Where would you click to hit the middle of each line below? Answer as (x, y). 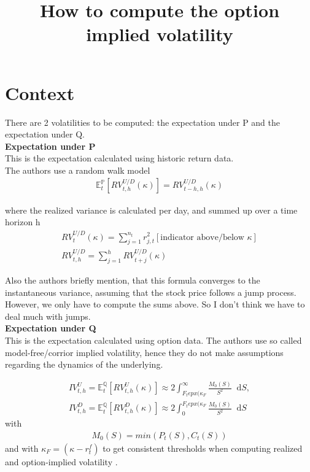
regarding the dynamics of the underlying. (84, 364)
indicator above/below (202, 237)
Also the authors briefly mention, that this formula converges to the (133, 280)
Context (40, 92)
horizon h (23, 222)
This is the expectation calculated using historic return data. (119, 158)
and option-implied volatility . (61, 461)
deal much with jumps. (48, 316)
